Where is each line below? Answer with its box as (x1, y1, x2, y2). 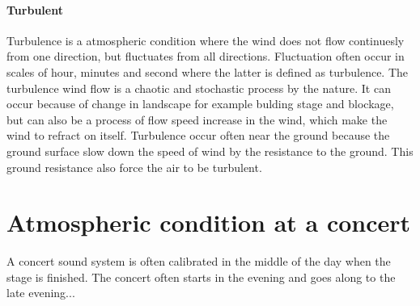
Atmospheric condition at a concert (6, 206, 411, 239)
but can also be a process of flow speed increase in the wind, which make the (6, 111, 388, 128)
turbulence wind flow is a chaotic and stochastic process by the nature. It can (6, 79, 391, 96)
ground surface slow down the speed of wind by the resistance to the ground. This (6, 142, 414, 159)
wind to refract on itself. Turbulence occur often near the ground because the (6, 127, 390, 144)
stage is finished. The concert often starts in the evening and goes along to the (6, 268, 396, 285)
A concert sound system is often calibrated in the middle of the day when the (6, 253, 391, 270)
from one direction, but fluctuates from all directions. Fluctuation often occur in (6, 48, 405, 65)
